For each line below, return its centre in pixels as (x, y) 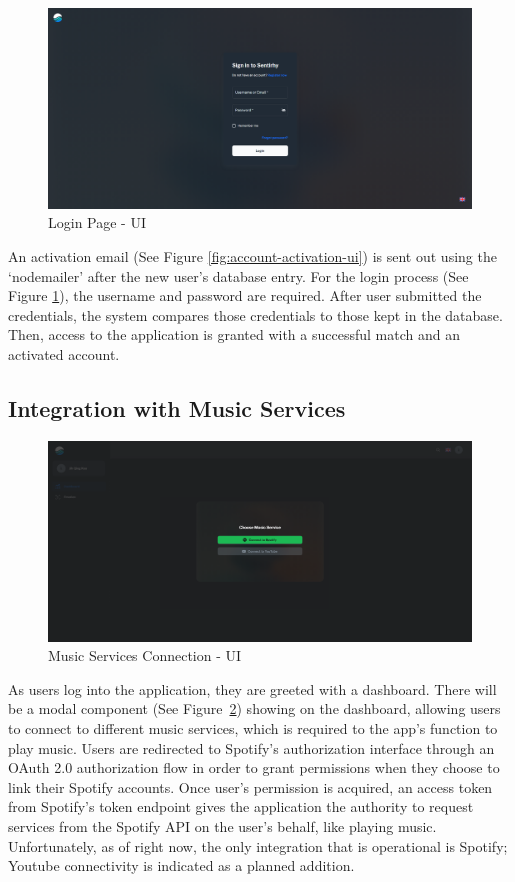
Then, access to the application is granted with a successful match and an (234, 334)
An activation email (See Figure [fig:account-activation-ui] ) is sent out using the (252, 256)
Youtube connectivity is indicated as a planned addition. (181, 865)
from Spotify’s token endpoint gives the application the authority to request (241, 806)
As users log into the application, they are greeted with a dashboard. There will (252, 688)
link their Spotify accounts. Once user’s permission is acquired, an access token (250, 786)
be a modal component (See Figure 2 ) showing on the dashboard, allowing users (254, 708)
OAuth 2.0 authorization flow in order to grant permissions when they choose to (254, 767)
